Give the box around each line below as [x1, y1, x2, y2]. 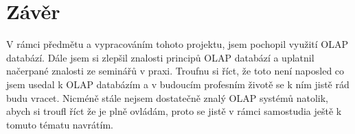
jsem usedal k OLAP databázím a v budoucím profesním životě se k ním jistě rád [6, 77, 350, 91]
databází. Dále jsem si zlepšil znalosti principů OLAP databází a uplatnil [6, 50, 314, 64]
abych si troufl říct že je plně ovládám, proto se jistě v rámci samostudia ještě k [6, 104, 342, 118]
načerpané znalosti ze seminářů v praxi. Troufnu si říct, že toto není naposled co [6, 64, 345, 78]
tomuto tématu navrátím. [6, 117, 113, 131]
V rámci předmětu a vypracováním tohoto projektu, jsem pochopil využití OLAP [6, 37, 349, 51]
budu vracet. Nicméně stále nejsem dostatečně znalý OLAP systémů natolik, [6, 90, 328, 105]
